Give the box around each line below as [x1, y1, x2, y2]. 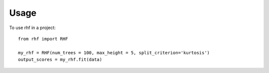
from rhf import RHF [18, 36, 68, 41]
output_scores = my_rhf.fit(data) [18, 57, 102, 63]
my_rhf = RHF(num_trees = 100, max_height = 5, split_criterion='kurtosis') [18, 50, 210, 55]
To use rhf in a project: [9, 25, 56, 31]
